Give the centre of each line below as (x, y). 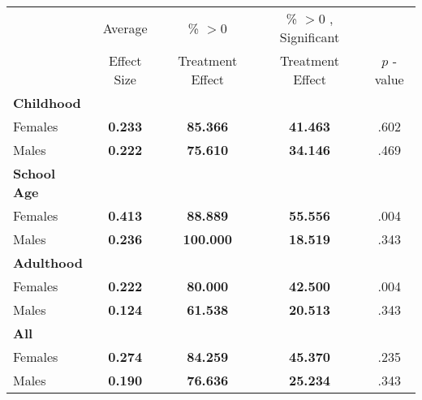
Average (125, 28)
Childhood (47, 103)
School (34, 173)
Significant (310, 37)
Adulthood (48, 262)
